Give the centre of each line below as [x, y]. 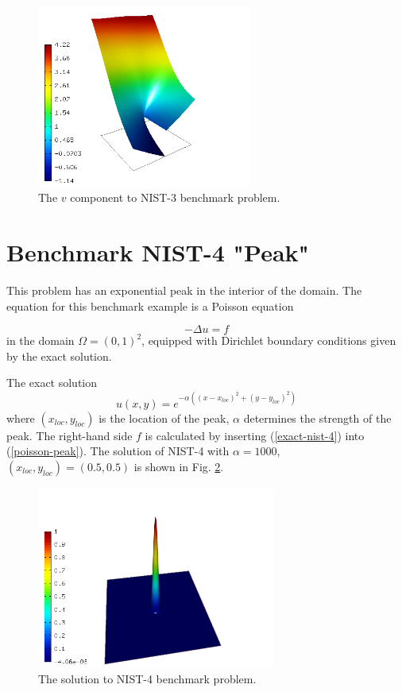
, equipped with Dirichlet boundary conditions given [269, 340]
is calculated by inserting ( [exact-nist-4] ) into [255, 435]
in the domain [41, 340]
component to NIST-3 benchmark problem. [175, 197]
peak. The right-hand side [70, 435]
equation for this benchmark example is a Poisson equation [150, 305]
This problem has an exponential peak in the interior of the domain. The [184, 290]
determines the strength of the [317, 418]
